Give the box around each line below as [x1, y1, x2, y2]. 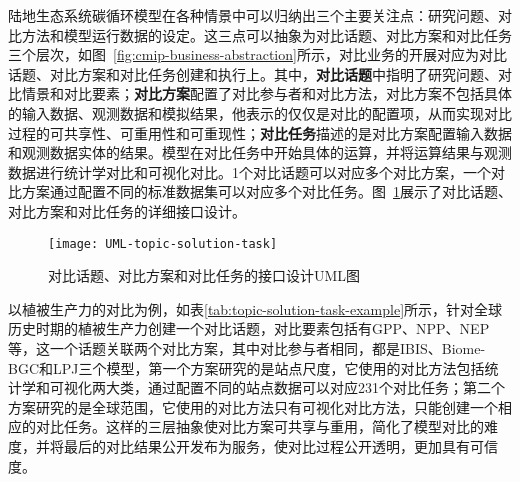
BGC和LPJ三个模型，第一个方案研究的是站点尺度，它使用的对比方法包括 [8, 357, 485, 378]
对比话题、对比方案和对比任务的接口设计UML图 [48, 265, 361, 286]
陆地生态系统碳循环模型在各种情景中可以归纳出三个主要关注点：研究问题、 [8, 5, 498, 25]
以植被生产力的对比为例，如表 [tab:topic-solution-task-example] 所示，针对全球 [8, 298, 503, 319]
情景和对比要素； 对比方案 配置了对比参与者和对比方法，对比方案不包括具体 [21, 83, 512, 104]
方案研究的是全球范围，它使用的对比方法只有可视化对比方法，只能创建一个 [8, 396, 498, 417]
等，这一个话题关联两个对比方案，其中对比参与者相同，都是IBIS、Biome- [8, 337, 486, 358]
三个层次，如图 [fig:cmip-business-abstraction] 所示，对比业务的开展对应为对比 [8, 44, 507, 65]
